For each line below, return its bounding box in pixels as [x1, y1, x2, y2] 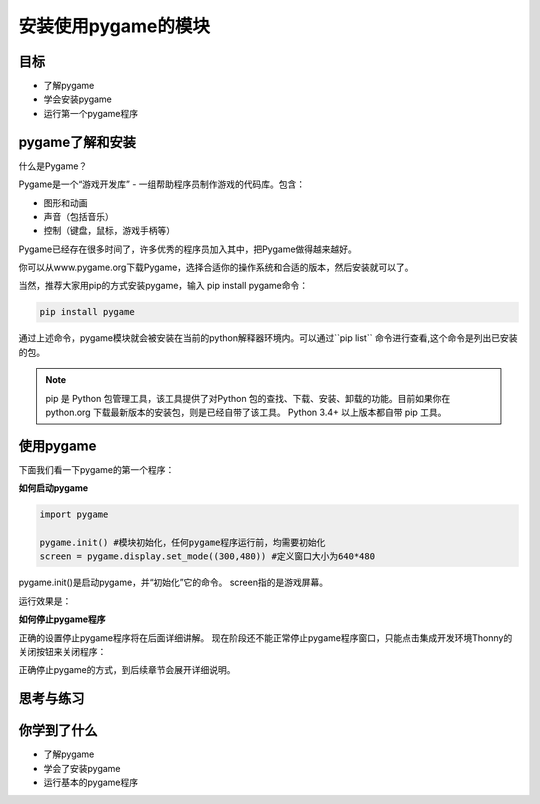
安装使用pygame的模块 [18, 15, 210, 37]
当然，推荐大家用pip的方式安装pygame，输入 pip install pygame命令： [18, 280, 309, 292]
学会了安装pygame [43, 762, 121, 774]
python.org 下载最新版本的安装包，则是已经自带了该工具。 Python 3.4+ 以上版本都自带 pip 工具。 [45, 406, 447, 419]
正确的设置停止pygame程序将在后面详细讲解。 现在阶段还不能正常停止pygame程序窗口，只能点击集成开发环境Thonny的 [18, 631, 513, 644]
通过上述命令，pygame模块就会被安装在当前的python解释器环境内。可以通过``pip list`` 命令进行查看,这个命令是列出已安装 [18, 332, 518, 344]
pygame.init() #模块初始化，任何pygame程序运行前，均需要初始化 [39, 537, 326, 549]
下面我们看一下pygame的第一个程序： [18, 463, 175, 475]
